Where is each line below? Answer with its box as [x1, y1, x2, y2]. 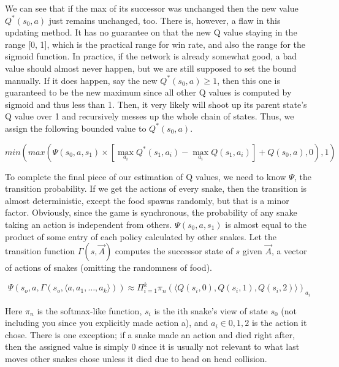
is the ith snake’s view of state [154, 304, 268, 317]
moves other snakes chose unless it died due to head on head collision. [5, 352, 267, 365]
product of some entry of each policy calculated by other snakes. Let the [5, 230, 277, 243]
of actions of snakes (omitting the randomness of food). [5, 261, 212, 274]
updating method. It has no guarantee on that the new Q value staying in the [5, 26, 297, 39]
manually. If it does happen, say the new [5, 74, 158, 86]
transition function [5, 244, 75, 257]
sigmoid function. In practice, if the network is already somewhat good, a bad [5, 50, 297, 62]
